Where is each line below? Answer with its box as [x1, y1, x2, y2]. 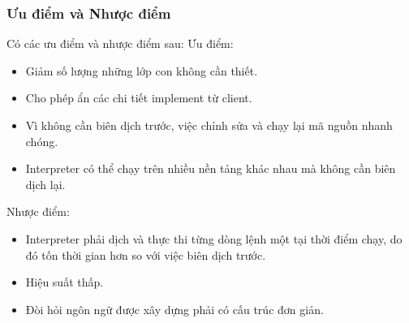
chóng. [25, 132, 58, 149]
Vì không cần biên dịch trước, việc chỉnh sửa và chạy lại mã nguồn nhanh [25, 117, 393, 133]
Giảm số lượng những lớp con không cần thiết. [25, 62, 258, 79]
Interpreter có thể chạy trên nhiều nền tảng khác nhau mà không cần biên [25, 160, 396, 177]
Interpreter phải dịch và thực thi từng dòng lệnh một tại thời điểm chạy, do [25, 230, 403, 247]
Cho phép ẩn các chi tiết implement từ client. [25, 89, 252, 106]
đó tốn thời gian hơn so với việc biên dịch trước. [25, 246, 266, 263]
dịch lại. [25, 175, 66, 192]
